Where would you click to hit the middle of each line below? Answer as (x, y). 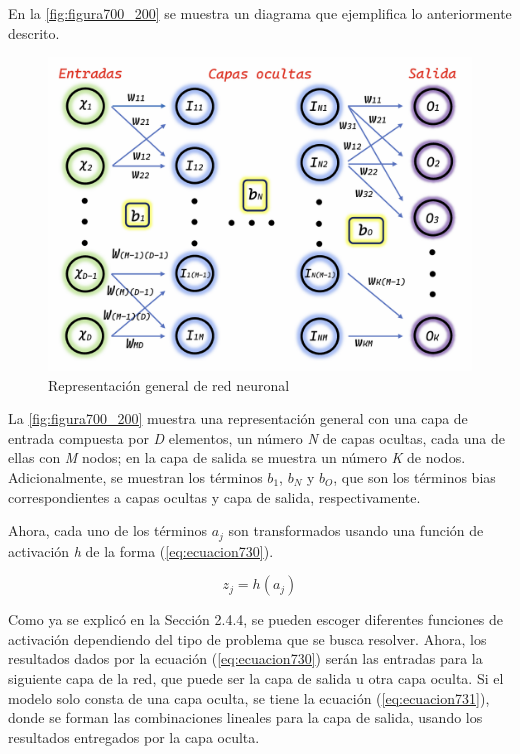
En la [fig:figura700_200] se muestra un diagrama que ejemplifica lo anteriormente (260, 13)
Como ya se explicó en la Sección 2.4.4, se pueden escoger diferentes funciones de (256, 619)
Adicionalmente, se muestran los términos (135, 477)
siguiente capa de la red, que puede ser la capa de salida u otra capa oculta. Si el (256, 678)
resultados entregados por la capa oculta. (134, 736)
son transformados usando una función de (356, 530)
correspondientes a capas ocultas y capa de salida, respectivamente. (214, 496)
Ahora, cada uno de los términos (107, 530)
